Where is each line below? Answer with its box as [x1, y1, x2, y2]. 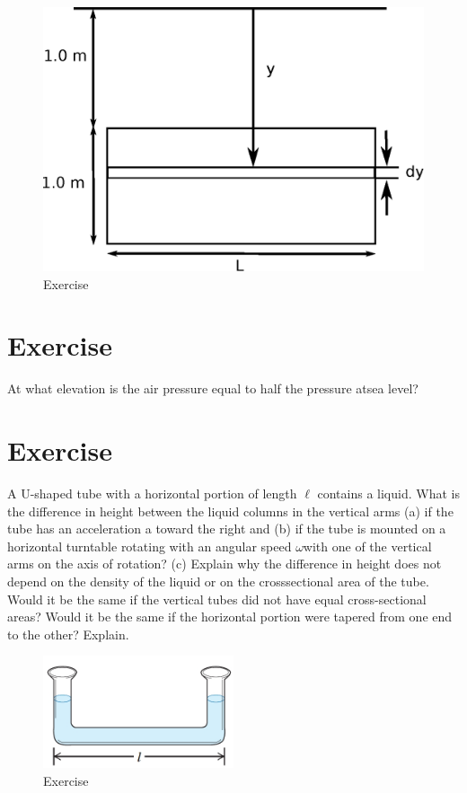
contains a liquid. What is [317, 484, 460, 503]
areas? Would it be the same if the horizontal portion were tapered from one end [7, 607, 453, 626]
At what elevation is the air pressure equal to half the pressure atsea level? [7, 379, 419, 398]
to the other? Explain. [7, 624, 129, 643]
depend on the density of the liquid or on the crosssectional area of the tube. [7, 571, 429, 590]
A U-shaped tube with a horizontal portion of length [7, 484, 297, 503]
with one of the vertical [303, 536, 432, 555]
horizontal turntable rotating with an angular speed [7, 536, 292, 555]
